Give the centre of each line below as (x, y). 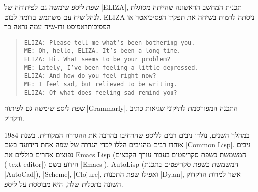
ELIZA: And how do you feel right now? (90, 76)
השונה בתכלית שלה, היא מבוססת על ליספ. (64, 183)
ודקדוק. (14, 118)
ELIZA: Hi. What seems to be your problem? (97, 59)
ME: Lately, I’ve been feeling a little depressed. (111, 67)
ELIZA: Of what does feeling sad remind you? (101, 92)
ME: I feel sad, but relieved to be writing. (101, 84)
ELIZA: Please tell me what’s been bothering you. (110, 43)
